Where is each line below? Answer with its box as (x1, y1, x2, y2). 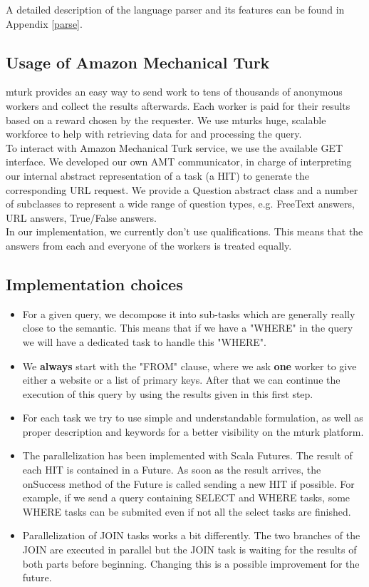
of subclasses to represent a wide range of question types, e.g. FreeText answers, (6, 196, 355, 211)
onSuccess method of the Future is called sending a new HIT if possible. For (22, 476, 355, 491)
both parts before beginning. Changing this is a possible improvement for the (22, 556, 360, 571)
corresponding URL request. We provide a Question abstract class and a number (6, 182, 358, 197)
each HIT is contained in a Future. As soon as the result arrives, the (22, 462, 321, 477)
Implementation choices (6, 272, 183, 295)
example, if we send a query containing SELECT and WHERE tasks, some (22, 490, 350, 505)
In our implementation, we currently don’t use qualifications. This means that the (6, 224, 363, 239)
